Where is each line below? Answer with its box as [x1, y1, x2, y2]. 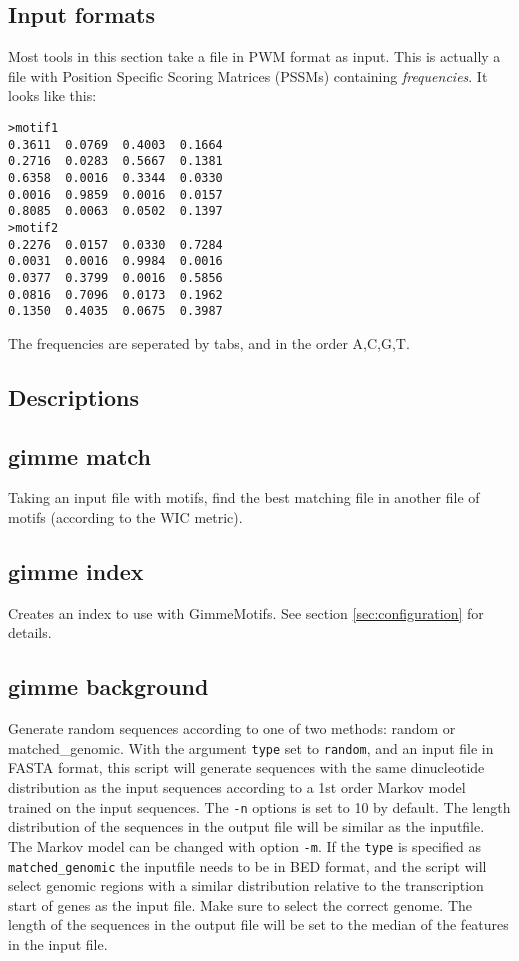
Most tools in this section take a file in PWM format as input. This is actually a [8, 46, 501, 67]
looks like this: [8, 85, 97, 106]
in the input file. [8, 934, 108, 954]
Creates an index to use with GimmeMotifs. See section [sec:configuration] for [8, 602, 484, 623]
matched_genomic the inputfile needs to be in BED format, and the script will [8, 855, 487, 876]
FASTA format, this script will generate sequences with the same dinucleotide [8, 757, 485, 778]
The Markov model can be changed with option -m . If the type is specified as [8, 835, 481, 856]
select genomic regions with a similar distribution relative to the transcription [8, 875, 484, 896]
